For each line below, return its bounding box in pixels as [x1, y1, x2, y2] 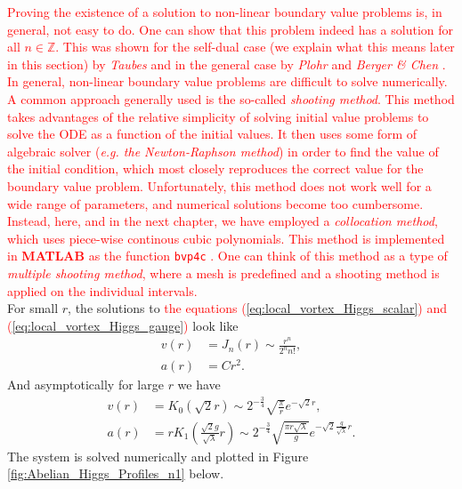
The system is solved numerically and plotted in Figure [7, 446, 309, 465]
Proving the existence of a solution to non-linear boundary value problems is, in [7, 3, 442, 20]
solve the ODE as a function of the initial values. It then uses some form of [7, 124, 417, 143]
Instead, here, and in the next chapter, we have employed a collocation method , [7, 212, 438, 230]
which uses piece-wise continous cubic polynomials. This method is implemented [7, 228, 445, 247]
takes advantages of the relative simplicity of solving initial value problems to [7, 107, 429, 125]
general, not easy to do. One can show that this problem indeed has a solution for [7, 20, 454, 38]
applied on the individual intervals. [7, 281, 198, 300]
